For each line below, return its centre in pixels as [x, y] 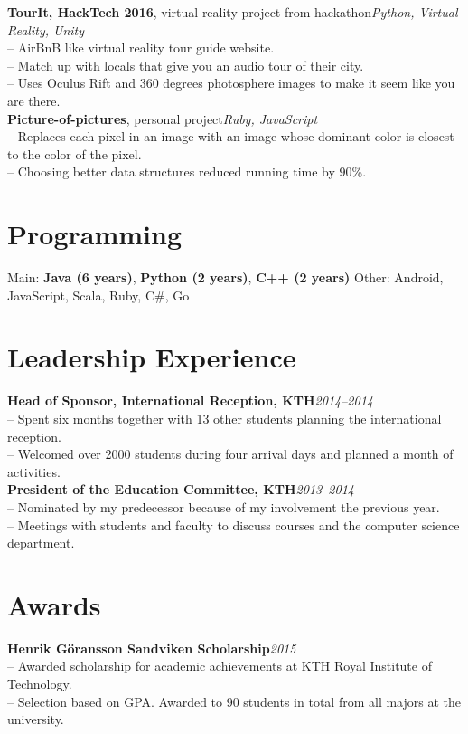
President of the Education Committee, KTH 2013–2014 [181, 489]
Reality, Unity [46, 29]
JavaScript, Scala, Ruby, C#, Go [98, 295]
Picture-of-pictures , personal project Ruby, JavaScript [163, 118]
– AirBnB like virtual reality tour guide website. [141, 48]
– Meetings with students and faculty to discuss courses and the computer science [234, 524]
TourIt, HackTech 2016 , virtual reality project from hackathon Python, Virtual [233, 12]
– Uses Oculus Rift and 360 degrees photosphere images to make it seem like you [231, 83]
